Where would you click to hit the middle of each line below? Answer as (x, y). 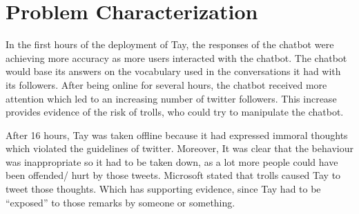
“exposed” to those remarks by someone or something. (120, 202)
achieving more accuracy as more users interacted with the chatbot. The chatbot (176, 57)
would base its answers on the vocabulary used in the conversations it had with (173, 71)
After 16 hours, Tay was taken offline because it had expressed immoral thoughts (177, 135)
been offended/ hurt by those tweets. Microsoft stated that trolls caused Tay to (173, 175)
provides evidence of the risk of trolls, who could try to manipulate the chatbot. (175, 112)
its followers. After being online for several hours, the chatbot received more (166, 84)
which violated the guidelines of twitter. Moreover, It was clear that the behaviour (179, 148)
